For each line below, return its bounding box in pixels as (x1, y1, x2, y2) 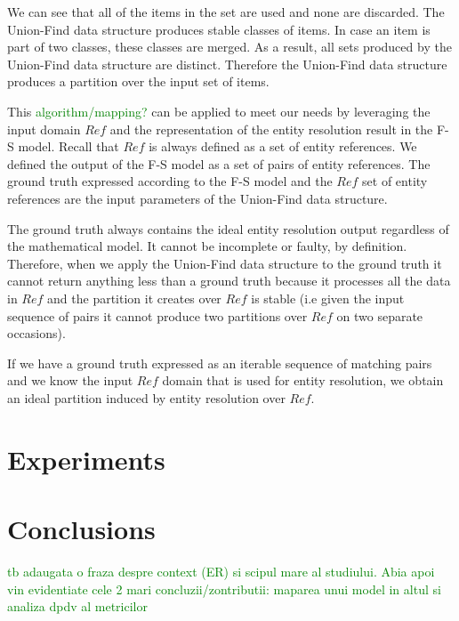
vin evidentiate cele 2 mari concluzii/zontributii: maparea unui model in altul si (7, 579, 441, 598)
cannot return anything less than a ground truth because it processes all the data (7, 271, 451, 290)
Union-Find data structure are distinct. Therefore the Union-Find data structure (7, 54, 447, 73)
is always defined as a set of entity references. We (149, 137, 417, 156)
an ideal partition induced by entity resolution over (7, 388, 286, 407)
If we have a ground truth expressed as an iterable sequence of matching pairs (7, 353, 432, 372)
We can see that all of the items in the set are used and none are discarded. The (7, 3, 445, 20)
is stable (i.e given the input (251, 288, 405, 307)
